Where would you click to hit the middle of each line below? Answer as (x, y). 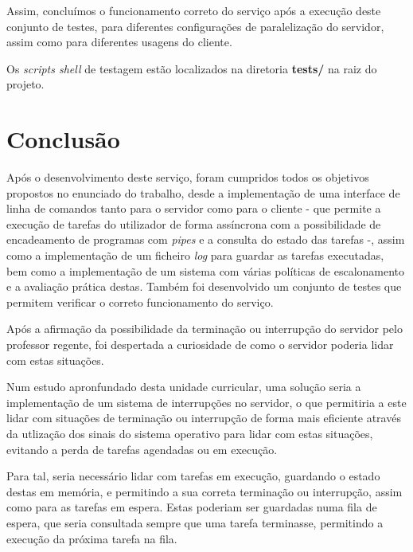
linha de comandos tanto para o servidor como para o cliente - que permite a (194, 208)
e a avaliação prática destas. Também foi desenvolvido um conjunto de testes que (204, 286)
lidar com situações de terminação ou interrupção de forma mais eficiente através (204, 418)
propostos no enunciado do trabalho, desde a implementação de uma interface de (203, 192)
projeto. (25, 84)
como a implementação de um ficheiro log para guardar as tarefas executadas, (195, 255)
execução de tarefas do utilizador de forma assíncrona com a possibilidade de (194, 223)
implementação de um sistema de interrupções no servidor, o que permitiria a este (206, 402)
